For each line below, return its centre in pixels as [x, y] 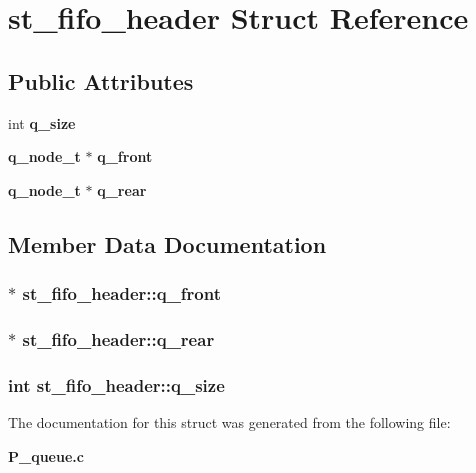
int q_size [42, 122]
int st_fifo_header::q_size [116, 384]
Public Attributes [101, 80]
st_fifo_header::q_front [122, 293]
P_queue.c [46, 455]
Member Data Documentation [167, 243]
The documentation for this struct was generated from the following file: [229, 422]
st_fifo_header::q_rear [118, 338]
